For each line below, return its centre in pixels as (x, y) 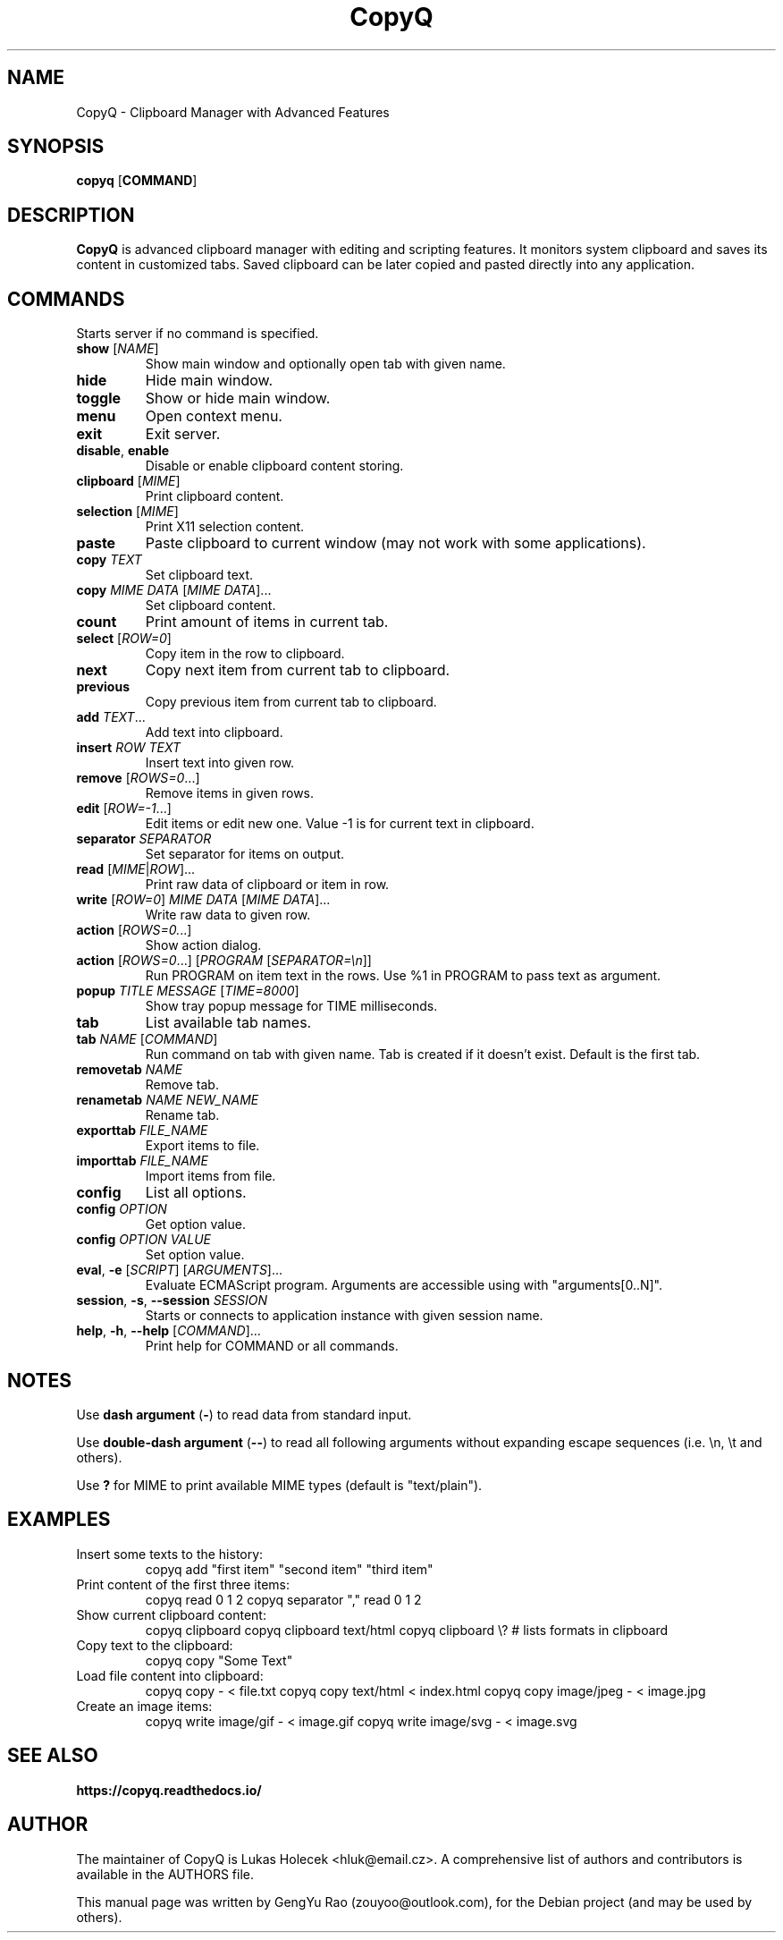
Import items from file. (210, 1176)
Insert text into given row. (220, 763)
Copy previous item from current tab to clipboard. (291, 702)
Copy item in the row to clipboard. (245, 654)
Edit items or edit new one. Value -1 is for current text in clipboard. (340, 824)
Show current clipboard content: (171, 1614)
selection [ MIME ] (127, 512)
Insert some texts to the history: (170, 1554)
